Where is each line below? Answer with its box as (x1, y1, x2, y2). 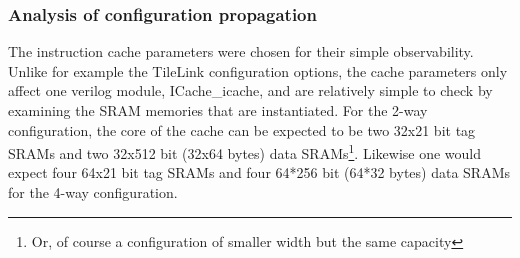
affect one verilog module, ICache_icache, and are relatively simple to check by (8, 80, 493, 101)
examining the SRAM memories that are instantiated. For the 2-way (8, 100, 428, 120)
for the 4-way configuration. (8, 182, 178, 203)
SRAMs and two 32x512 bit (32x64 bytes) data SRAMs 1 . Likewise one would (8, 140, 482, 163)
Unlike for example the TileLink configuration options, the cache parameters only (8, 60, 508, 81)
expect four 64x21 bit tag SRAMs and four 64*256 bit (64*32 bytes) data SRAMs (8, 162, 510, 183)
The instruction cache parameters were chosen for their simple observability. (8, 41, 474, 62)
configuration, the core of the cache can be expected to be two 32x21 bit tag (8, 119, 476, 140)
